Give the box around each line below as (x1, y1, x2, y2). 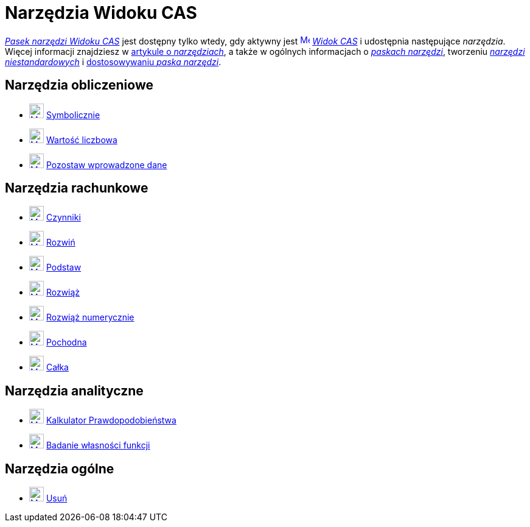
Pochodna (46, 337, 87, 348)
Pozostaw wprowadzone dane (46, 159, 167, 170)
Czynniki (46, 212, 81, 223)
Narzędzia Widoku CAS (5, 2, 197, 23)
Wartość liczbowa (46, 134, 117, 145)
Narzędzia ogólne (5, 461, 114, 476)
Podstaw (46, 262, 82, 273)
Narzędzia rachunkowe (5, 180, 148, 196)
